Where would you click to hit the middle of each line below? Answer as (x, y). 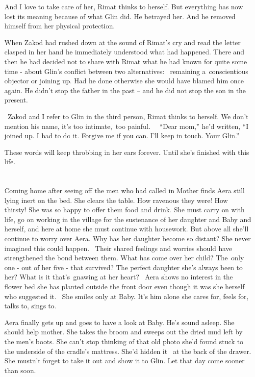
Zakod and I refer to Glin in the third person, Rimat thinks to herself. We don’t (128, 116)
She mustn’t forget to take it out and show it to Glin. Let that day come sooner (125, 361)
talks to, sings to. (30, 306)
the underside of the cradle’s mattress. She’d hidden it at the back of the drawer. (128, 351)
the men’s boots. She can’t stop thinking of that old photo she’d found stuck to (124, 341)
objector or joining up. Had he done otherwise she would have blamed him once (124, 81)
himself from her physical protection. (60, 26)
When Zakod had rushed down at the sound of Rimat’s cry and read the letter (123, 42)
